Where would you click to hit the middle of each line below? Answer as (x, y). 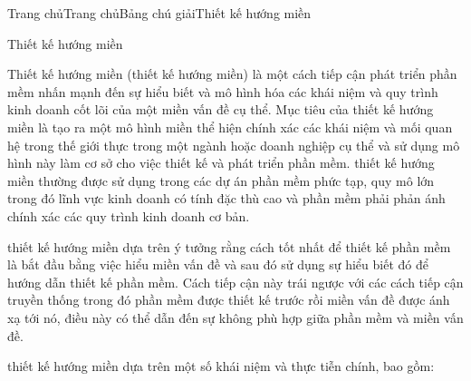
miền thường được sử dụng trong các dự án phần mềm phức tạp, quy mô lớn (221, 180)
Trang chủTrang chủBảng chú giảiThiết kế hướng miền (159, 13)
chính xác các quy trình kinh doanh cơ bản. (129, 215)
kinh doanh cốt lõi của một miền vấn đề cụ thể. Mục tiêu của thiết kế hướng (221, 109)
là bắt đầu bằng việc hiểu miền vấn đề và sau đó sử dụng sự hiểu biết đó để (218, 264)
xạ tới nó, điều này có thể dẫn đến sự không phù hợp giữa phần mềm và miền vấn (235, 317)
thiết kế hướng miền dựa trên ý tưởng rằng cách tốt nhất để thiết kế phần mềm (229, 246)
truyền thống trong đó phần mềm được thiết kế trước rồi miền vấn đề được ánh (229, 300)
